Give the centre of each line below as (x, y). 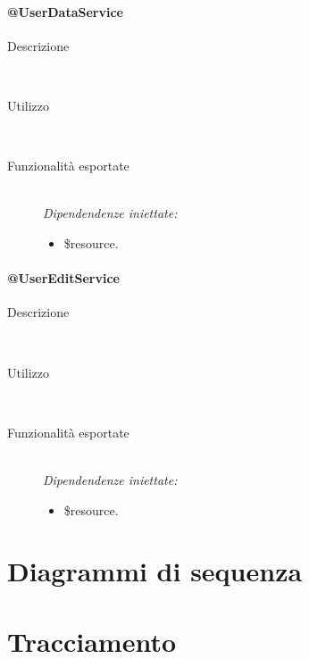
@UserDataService (65, 11)
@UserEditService (63, 278)
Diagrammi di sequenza (155, 571)
